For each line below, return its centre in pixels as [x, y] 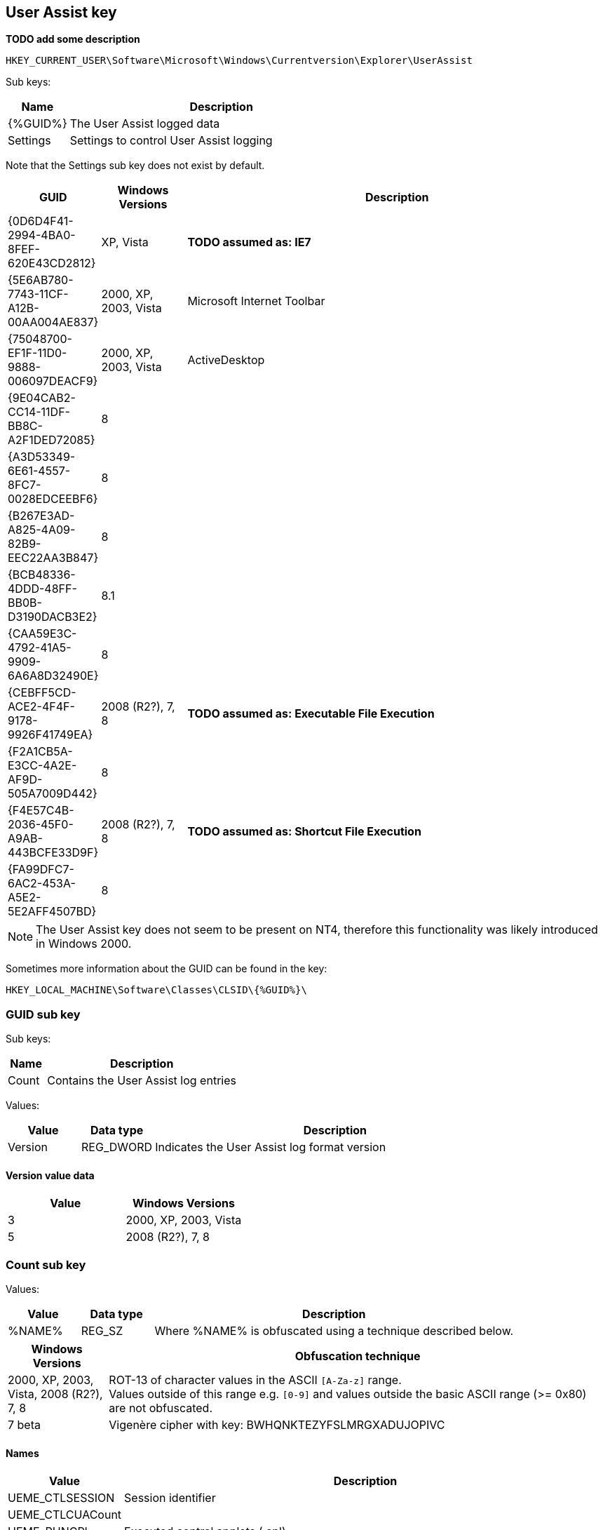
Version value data [50, 1175]
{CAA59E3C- [42, 634]
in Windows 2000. [84, 944]
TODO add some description [73, 39]
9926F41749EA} [50, 735]
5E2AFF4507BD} [52, 912]
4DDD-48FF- [42, 589]
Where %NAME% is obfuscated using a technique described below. [334, 1331]
